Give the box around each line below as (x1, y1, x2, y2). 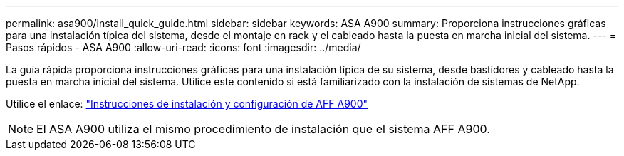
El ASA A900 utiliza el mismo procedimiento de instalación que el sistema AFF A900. (36, 122, 490, 136)
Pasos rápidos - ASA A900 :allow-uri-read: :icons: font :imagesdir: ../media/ (6, 41, 361, 53)
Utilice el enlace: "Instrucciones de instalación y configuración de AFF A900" (6, 98, 368, 110)
